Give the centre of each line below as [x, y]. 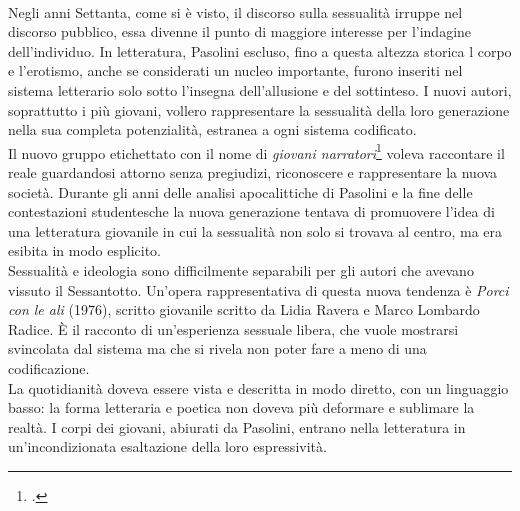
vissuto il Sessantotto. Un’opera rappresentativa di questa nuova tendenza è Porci [258, 289]
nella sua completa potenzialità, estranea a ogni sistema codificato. [212, 129]
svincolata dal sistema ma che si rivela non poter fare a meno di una [217, 348]
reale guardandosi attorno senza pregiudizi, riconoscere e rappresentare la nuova [253, 172]
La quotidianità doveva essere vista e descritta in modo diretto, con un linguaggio [258, 387]
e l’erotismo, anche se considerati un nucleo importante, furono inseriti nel [235, 70]
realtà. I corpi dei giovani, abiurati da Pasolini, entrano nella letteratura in [237, 426]
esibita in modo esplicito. [84, 250]
